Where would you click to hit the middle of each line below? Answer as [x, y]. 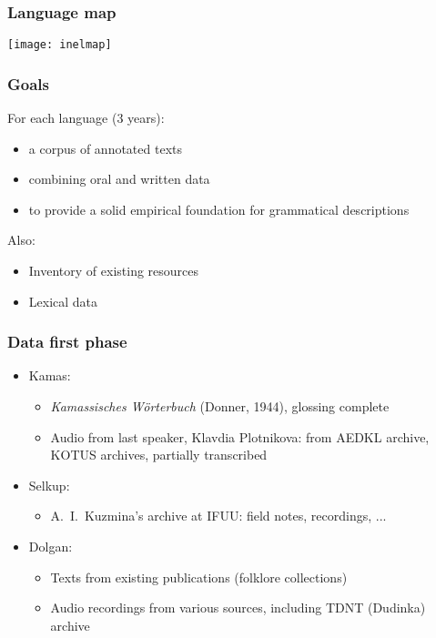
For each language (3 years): [86, 118]
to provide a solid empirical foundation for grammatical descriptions [219, 209]
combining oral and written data [119, 179]
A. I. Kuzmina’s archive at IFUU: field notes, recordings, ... [218, 516]
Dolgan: [51, 547]
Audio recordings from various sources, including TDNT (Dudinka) [238, 608]
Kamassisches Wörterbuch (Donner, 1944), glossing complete [220, 406]
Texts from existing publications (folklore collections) [199, 577]
